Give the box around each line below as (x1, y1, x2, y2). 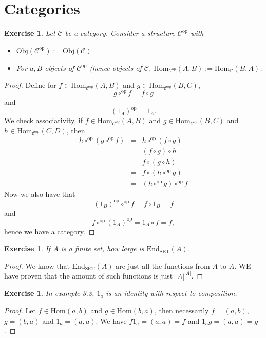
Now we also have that (4, 189, 75, 200)
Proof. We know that (4, 260, 70, 271)
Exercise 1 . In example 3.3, (4, 288, 94, 299)
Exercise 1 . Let (4, 28, 55, 38)
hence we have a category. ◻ (4, 226, 95, 236)
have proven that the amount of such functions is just (4, 270, 173, 281)
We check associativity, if (4, 115, 83, 126)
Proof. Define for (4, 79, 56, 90)
